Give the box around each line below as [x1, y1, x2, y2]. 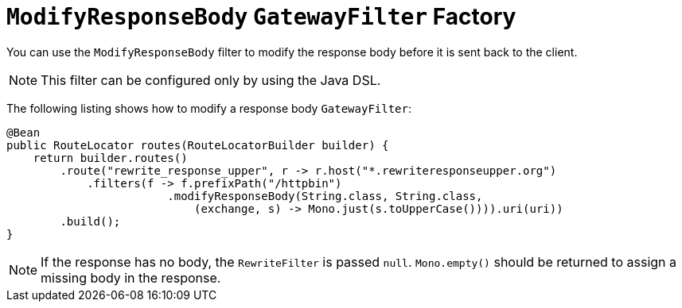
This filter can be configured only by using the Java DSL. [41, 71, 381, 88]
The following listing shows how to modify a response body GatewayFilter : [6, 101, 412, 115]
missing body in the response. [41, 269, 221, 286]
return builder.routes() [33, 151, 188, 164]
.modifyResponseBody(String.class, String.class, [167, 189, 483, 202]
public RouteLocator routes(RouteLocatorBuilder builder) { [6, 138, 389, 152]
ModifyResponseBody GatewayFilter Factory [6, 3, 516, 30]
